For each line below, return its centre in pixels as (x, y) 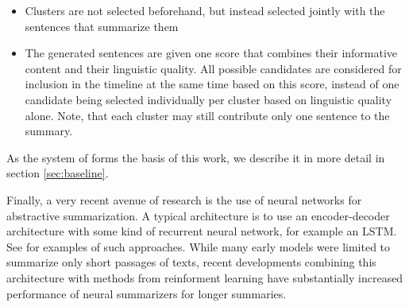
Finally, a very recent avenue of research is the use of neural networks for (184, 199)
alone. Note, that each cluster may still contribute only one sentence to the (207, 115)
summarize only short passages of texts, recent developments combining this (191, 262)
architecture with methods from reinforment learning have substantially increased (205, 277)
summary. (49, 131)
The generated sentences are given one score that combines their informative (211, 53)
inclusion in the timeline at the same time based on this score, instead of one (212, 84)
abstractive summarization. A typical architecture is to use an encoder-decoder (198, 215)
